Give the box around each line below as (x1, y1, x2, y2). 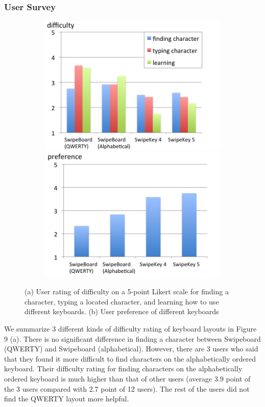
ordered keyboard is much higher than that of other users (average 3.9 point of (4, 373, 251, 384)
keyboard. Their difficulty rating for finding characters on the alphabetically (4, 363, 243, 374)
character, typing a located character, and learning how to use (25, 296, 219, 307)
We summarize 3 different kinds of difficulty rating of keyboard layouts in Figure (4, 323, 257, 334)
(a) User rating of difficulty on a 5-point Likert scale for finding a (25, 286, 229, 297)
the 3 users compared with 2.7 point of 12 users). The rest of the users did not (4, 383, 250, 394)
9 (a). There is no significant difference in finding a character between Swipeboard (4, 333, 261, 344)
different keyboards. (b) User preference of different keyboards (25, 306, 219, 317)
